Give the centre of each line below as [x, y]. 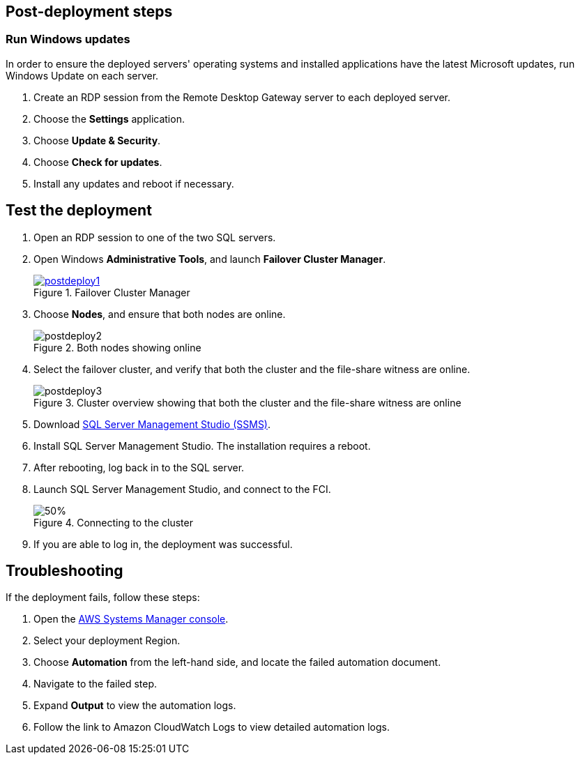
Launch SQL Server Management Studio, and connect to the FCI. [182, 489]
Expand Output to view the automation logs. [135, 706]
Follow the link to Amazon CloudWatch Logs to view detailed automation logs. [212, 727]
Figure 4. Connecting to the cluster [113, 522]
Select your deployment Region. [107, 641]
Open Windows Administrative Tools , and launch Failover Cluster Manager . [210, 259]
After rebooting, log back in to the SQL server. [139, 467]
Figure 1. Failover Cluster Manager [112, 292]
